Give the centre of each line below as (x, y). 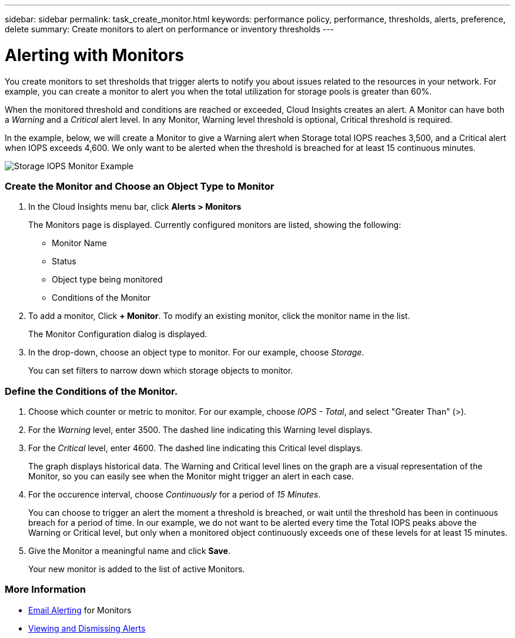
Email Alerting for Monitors (80, 610)
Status (64, 261)
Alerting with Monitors (95, 55)
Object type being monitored (107, 280)
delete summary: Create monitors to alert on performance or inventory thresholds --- (170, 29)
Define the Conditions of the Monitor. (91, 391)
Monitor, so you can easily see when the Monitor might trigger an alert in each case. (191, 476)
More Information (45, 590)
